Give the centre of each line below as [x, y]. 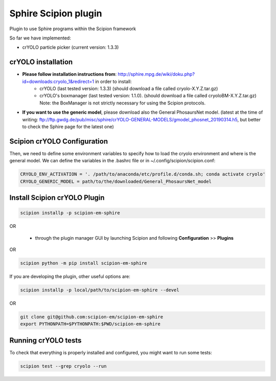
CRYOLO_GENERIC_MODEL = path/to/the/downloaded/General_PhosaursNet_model [116, 181]
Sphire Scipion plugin [56, 13]
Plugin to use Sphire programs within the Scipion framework [73, 29]
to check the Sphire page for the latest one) [68, 126]
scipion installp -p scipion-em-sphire [70, 213]
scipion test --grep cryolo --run [63, 366]
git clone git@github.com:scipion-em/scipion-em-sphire [92, 317]
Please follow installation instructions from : [70, 74]
